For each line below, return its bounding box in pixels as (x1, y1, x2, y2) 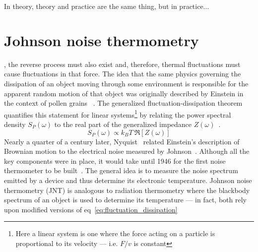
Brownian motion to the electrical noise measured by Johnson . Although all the (4, 146, 250, 156)
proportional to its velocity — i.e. (15, 238, 118, 248)
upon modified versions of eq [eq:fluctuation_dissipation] (4, 204, 178, 214)
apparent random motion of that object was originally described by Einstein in (4, 88, 244, 98)
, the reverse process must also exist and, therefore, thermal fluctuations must (4, 59, 241, 69)
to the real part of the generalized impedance (54, 119, 192, 129)
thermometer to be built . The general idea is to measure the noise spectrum (4, 165, 238, 176)
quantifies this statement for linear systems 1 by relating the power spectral (4, 108, 231, 120)
